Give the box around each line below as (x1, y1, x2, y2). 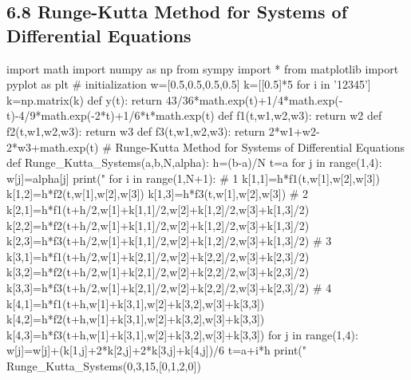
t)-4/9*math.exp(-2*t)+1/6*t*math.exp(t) (6, 107, 215, 124)
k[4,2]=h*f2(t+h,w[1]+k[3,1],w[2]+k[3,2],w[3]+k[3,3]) (6, 311, 265, 327)
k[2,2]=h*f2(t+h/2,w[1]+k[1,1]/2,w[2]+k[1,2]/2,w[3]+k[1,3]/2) (6, 216, 310, 233)
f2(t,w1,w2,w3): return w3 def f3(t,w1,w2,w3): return (6, 122, 266, 139)
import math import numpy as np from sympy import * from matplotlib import (6, 60, 399, 77)
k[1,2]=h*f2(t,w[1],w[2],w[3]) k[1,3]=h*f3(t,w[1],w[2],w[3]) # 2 (6, 185, 309, 202)
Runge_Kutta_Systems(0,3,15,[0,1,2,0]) (6, 357, 201, 374)
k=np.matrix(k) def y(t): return (6, 91, 163, 108)
